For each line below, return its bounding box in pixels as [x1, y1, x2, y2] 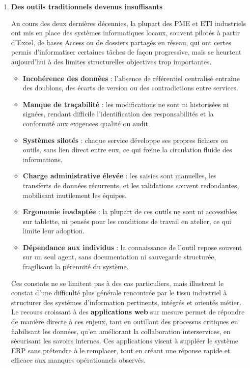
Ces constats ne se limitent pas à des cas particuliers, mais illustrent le [11, 278, 224, 288]
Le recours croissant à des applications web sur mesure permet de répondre [11, 307, 245, 317]
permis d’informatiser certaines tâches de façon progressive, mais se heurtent [11, 47, 242, 57]
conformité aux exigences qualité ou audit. [23, 118, 150, 128]
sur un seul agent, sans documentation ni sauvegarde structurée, [23, 252, 216, 262]
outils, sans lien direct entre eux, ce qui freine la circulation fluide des [23, 144, 232, 155]
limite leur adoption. [23, 226, 84, 236]
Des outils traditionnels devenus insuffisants [11, 1, 163, 11]
